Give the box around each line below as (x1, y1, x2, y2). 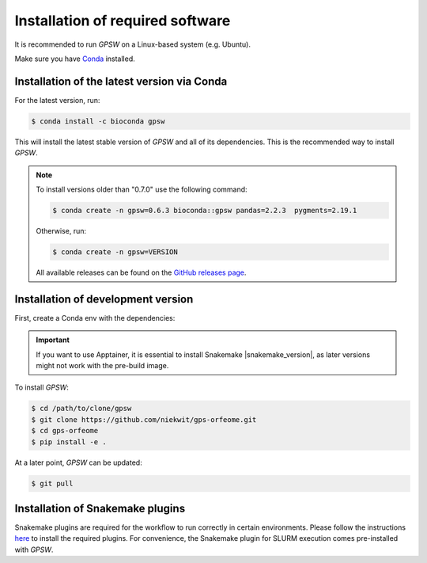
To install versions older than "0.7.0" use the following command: (36, 184, 248, 194)
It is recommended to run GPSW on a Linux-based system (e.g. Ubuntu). (14, 40, 251, 49)
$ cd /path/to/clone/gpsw (31, 404, 132, 413)
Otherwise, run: (36, 226, 87, 235)
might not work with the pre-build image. (36, 361, 169, 370)
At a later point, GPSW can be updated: (14, 458, 142, 467)
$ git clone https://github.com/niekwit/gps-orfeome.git (31, 415, 257, 424)
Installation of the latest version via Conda (14, 74, 228, 88)
